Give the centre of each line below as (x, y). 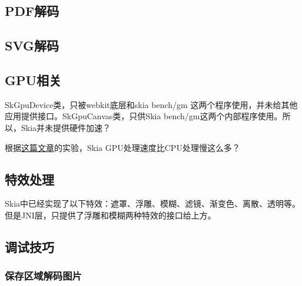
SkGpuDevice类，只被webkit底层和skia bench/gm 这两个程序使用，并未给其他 (151, 104)
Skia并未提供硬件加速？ (66, 127)
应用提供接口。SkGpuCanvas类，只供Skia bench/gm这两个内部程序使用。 (144, 116)
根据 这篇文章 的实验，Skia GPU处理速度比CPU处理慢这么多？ (122, 147)
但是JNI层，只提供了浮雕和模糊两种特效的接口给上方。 (110, 215)
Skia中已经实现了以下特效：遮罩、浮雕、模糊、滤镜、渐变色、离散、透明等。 (153, 203)
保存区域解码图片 (43, 276)
